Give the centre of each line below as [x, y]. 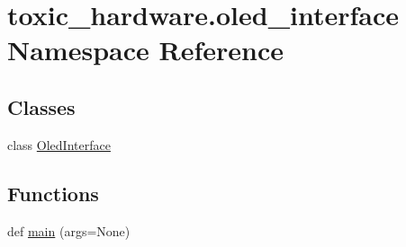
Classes [41, 106]
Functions [53, 193]
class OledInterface [59, 144]
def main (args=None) [69, 230]
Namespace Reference [145, 50]
